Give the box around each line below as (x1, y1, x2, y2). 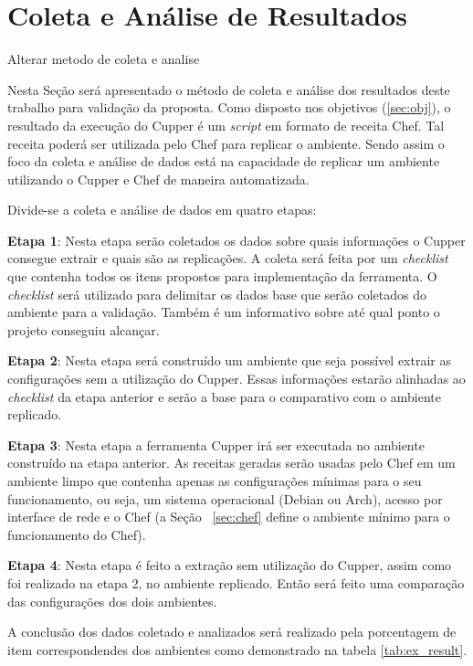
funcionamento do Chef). (7, 524, 146, 544)
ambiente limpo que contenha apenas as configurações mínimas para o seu (7, 471, 422, 490)
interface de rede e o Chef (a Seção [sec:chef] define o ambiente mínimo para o (7, 507, 450, 526)
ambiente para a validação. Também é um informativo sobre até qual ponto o (7, 302, 440, 322)
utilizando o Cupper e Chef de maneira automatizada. (7, 169, 310, 188)
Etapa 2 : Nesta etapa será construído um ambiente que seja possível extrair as (7, 351, 452, 370)
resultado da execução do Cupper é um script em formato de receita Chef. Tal (7, 115, 445, 134)
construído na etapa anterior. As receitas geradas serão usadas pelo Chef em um (7, 453, 456, 472)
